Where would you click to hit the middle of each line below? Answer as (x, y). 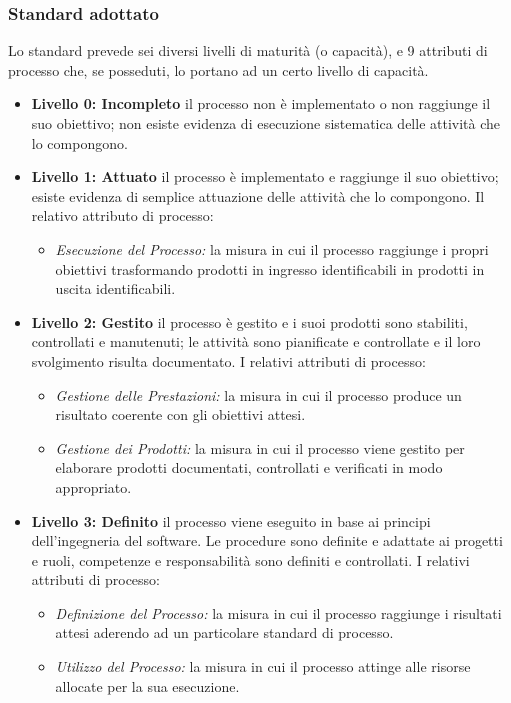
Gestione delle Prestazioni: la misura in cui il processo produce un (258, 394)
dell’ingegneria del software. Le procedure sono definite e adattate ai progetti (267, 540)
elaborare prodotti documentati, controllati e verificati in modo (249, 467)
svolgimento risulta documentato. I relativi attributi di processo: (228, 360)
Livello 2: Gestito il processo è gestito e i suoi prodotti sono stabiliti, (249, 321)
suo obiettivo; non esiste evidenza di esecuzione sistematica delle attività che (266, 123)
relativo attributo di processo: (122, 215)
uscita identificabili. (115, 288)
